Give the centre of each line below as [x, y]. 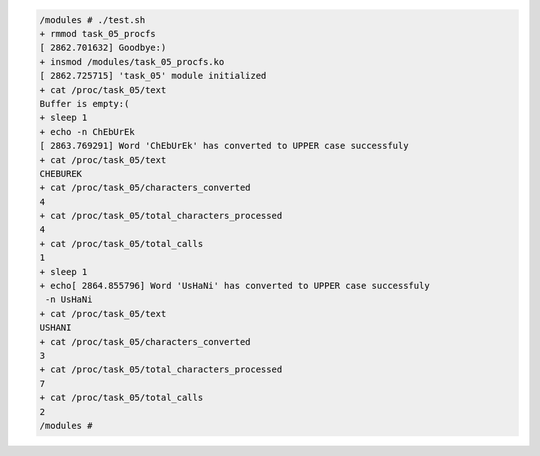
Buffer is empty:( [84, 103]
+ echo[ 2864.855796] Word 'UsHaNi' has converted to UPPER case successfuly [234, 286]
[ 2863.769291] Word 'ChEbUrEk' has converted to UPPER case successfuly [224, 146]
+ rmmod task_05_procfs [98, 33]
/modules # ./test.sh [92, 19]
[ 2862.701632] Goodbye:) [103, 48]
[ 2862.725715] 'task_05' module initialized [153, 76]
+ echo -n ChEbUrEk [87, 131]
